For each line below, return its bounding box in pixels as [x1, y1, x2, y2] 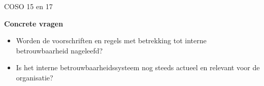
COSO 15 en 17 [4, 1, 53, 11]
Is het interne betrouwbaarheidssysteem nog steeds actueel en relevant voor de [16, 62, 260, 73]
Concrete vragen [4, 18, 63, 28]
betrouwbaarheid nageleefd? [16, 45, 103, 55]
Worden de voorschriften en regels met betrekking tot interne [16, 35, 207, 46]
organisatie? [16, 72, 53, 82]
